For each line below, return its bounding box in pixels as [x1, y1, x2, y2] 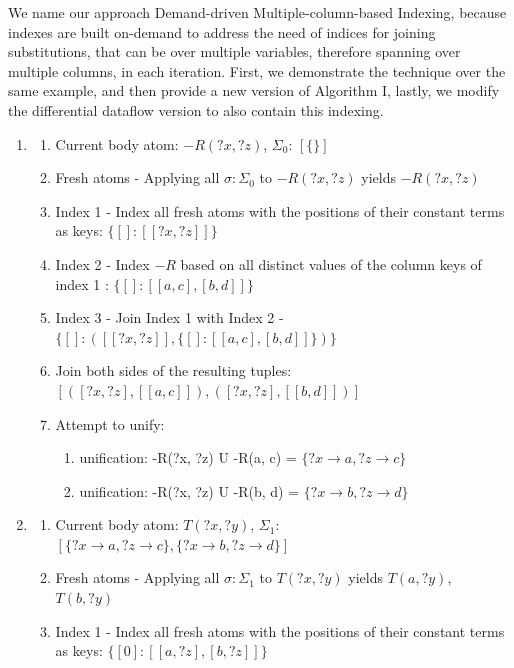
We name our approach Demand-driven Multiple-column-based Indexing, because [8, 2, 507, 22]
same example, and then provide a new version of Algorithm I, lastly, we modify [8, 80, 500, 101]
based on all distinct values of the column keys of [180, 253, 482, 274]
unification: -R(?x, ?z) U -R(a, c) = [79, 447, 297, 468]
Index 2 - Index [55, 253, 150, 274]
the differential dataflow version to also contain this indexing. [8, 99, 384, 120]
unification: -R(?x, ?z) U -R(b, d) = [79, 480, 300, 501]
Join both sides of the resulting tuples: [55, 360, 292, 381]
